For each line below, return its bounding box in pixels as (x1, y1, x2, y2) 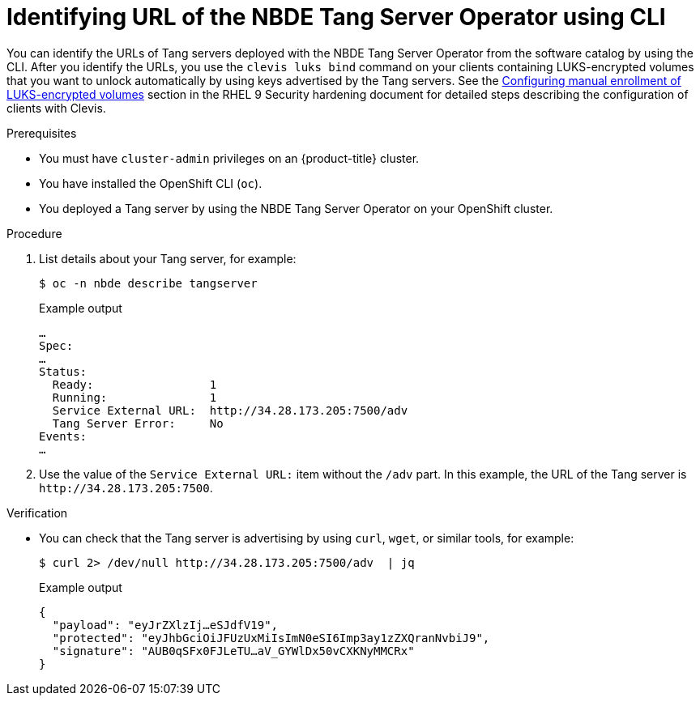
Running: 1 (52, 390, 217, 404)
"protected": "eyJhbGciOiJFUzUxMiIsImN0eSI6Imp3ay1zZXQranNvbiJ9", (52, 631, 490, 645)
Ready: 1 (52, 377, 217, 391)
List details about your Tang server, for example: (39, 251, 297, 266)
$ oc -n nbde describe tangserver (39, 276, 258, 290)
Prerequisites (6, 126, 77, 140)
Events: (39, 429, 87, 443)
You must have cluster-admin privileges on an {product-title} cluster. (39, 151, 420, 165)
